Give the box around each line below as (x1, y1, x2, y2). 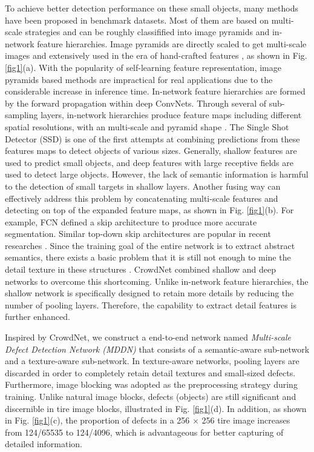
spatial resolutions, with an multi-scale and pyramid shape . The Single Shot (5, 120, 289, 133)
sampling (5, 108, 38, 121)
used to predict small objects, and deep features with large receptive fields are (5, 156, 293, 168)
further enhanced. (5, 310, 70, 323)
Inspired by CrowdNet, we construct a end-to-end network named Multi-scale (5, 331, 291, 344)
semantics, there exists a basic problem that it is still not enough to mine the (5, 251, 291, 264)
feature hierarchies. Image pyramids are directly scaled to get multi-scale (37, 37, 307, 50)
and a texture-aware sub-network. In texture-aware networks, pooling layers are (5, 354, 299, 367)
